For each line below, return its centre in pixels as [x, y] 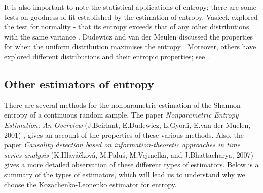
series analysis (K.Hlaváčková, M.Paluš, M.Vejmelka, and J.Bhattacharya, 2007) [129, 154]
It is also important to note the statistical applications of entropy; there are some [130, 7]
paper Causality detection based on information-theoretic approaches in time [122, 145]
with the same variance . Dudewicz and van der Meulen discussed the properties [129, 36]
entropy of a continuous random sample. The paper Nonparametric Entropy [121, 115]
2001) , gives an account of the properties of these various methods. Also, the [124, 134]
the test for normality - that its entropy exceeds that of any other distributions [127, 27]
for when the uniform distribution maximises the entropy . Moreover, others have [130, 46]
